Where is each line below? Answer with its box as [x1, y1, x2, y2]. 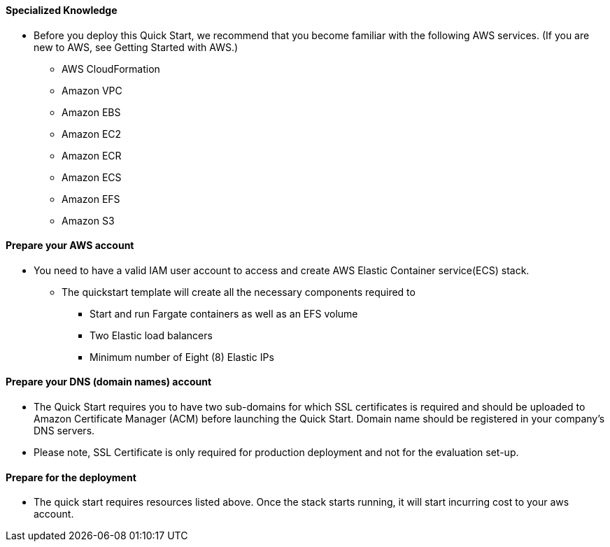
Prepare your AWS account [6, 239, 134, 252]
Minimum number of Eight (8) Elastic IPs [90, 350, 274, 363]
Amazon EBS [62, 106, 121, 118]
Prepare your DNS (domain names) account [6, 376, 212, 388]
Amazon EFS [62, 192, 120, 205]
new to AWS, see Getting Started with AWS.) [34, 41, 239, 53]
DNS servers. [34, 425, 95, 437]
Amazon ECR [62, 149, 122, 162]
